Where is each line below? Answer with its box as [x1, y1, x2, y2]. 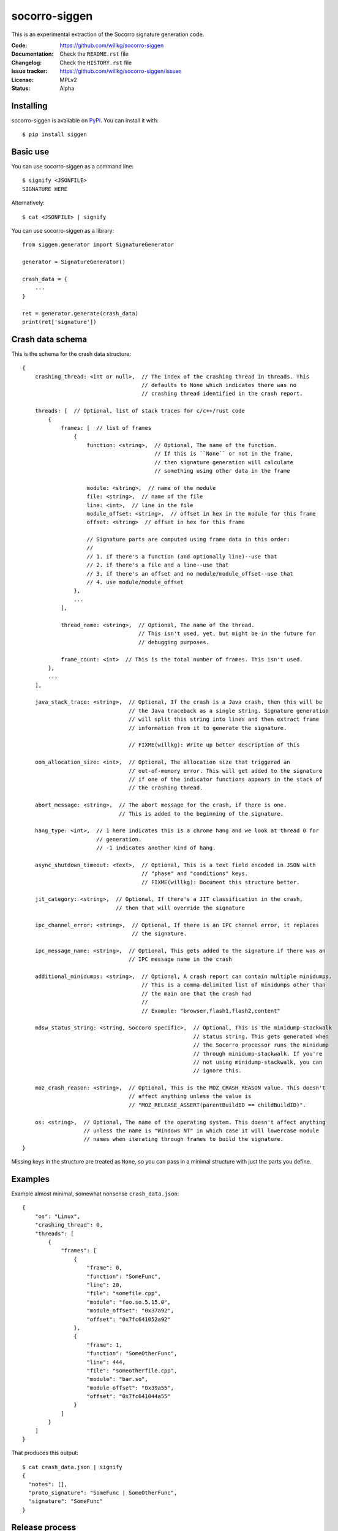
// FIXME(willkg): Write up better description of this [129, 742, 300, 748]
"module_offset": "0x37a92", [86, 1307, 175, 1314]
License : [11, 76, 34, 83]
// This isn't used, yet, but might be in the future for [138, 630, 317, 637]
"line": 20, [86, 1282, 122, 1288]
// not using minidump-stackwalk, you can [193, 1058, 323, 1066]
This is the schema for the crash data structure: [11, 350, 132, 358]
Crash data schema [11, 334, 88, 344]
